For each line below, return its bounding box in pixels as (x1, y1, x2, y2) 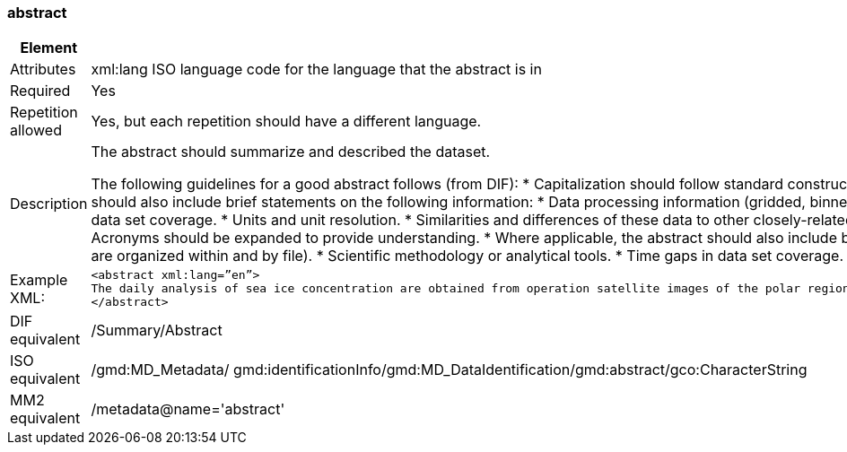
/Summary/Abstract (91, 321, 223, 340)
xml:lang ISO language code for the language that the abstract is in (91, 60, 542, 79)
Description (10, 195, 88, 213)
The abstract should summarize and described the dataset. (91, 143, 491, 161)
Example (10, 270, 68, 289)
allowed (10, 121, 62, 140)
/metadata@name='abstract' (91, 400, 285, 419)
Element (20, 39, 77, 57)
